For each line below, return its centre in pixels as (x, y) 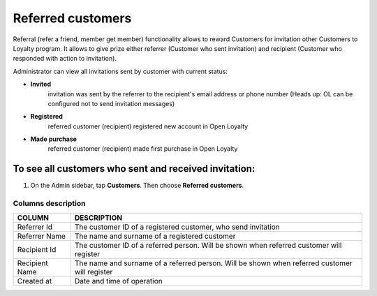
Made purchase (53, 139)
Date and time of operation (119, 281)
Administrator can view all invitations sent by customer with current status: (120, 71)
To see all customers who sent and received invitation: (134, 169)
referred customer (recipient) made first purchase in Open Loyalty (143, 149)
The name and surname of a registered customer (155, 236)
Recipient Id (37, 249)
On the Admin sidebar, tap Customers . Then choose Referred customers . (137, 186)
